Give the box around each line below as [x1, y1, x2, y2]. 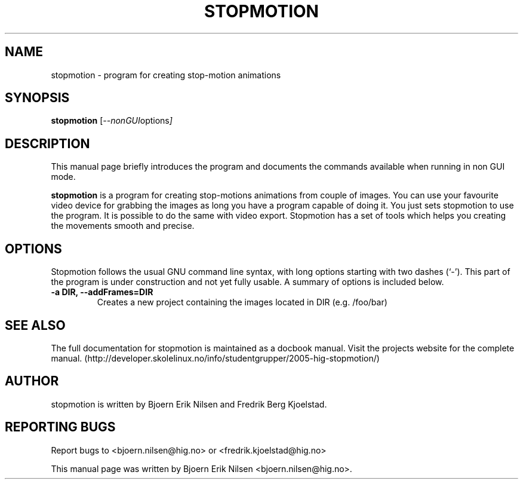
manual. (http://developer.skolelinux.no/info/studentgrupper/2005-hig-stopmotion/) [51, 353, 380, 363]
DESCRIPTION [5, 136, 90, 151]
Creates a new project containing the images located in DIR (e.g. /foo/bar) [97, 297, 387, 308]
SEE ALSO [5, 317, 66, 333]
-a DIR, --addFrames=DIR [51, 287, 153, 298]
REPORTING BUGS [5, 419, 116, 435]
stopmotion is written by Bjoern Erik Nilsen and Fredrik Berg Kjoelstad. [51, 399, 327, 409]
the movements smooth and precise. [51, 220, 195, 231]
